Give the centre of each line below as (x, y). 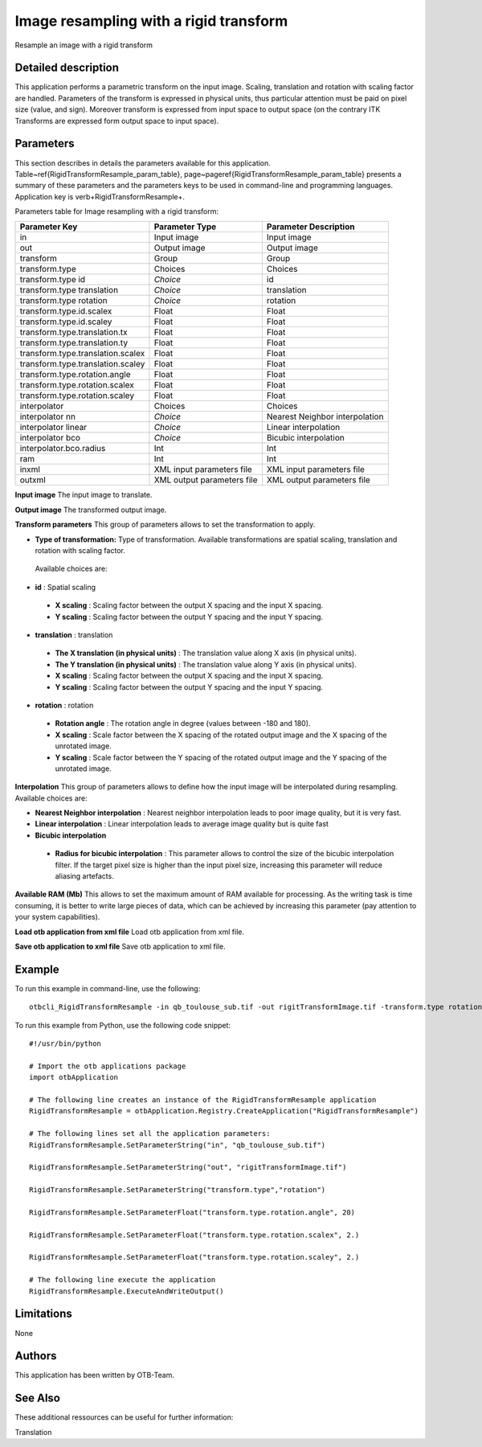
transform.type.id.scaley (66, 322)
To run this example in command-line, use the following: (108, 988)
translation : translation (74, 635)
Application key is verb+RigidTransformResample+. (100, 196)
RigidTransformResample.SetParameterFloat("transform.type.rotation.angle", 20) (192, 1212)
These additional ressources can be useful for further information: (124, 1417)
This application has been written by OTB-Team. (95, 1375)
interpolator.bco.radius (63, 449)
